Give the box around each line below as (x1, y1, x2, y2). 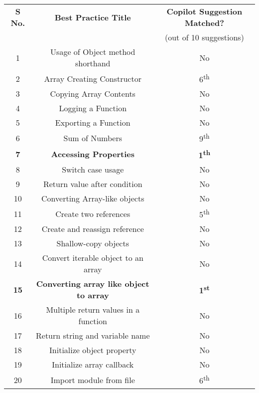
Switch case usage (62, 163, 124, 175)
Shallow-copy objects (56, 237, 129, 249)
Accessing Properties (51, 148, 134, 160)
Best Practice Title (54, 11, 131, 23)
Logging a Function (59, 102, 127, 114)
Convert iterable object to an (42, 252, 143, 264)
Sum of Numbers (63, 132, 122, 144)
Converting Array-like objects (41, 192, 144, 204)
